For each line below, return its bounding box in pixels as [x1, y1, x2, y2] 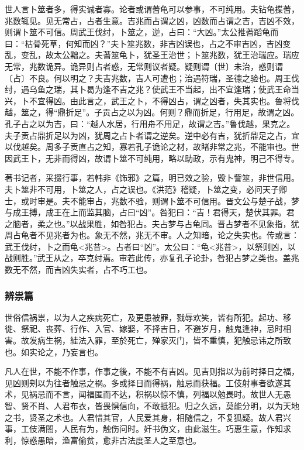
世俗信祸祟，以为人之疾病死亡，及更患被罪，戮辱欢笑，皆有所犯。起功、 [5, 311, 283, 323]
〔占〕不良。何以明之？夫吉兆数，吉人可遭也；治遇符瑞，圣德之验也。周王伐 [5, 71, 299, 84]
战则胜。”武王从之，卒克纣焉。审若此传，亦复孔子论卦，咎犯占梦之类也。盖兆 [5, 252, 299, 264]
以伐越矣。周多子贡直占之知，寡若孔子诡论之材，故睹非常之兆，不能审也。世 [5, 140, 299, 153]
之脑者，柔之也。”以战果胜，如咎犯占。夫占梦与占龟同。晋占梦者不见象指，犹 [5, 217, 299, 229]
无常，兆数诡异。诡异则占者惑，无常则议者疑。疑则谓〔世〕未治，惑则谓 [5, 60, 283, 72]
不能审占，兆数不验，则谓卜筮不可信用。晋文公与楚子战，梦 [70, 194, 299, 207]
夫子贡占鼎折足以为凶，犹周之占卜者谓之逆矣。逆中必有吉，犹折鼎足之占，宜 [5, 129, 299, 141]
